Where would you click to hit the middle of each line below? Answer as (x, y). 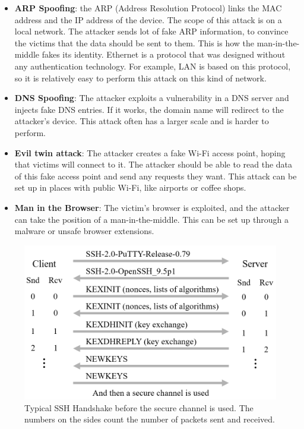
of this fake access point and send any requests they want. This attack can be (156, 176)
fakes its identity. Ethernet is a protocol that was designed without (164, 54)
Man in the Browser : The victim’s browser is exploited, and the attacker (152, 207)
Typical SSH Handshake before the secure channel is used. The (139, 407)
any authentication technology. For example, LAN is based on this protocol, (153, 66)
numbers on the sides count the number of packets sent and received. (150, 419)
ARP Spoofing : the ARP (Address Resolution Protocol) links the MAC (148, 8)
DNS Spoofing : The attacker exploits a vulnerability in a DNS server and (152, 98)
